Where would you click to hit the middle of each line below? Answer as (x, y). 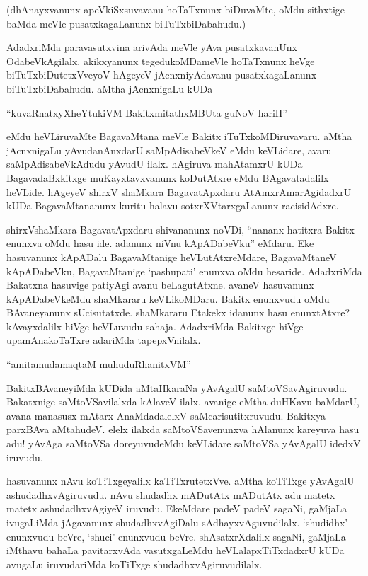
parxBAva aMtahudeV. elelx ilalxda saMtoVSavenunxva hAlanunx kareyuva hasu (183, 429)
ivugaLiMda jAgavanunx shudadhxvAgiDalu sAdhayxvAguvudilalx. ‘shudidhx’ (177, 522)
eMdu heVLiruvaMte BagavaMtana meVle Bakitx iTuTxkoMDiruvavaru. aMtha (179, 136)
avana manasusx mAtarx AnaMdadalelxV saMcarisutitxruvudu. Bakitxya (166, 415)
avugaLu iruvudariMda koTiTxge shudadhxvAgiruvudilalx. (134, 564)
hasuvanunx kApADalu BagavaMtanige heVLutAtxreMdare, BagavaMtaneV (172, 257)
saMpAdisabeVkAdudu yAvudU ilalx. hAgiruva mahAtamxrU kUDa (155, 164)
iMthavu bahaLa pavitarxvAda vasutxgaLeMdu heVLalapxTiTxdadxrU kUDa (176, 550)
